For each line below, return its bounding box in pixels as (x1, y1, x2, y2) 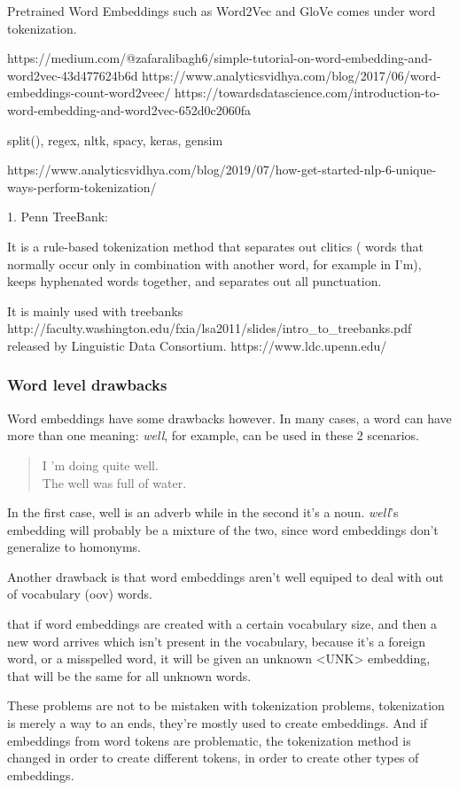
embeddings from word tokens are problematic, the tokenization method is (7, 731, 411, 749)
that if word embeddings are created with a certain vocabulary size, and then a (7, 615, 437, 633)
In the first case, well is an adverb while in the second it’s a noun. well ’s (7, 503, 399, 522)
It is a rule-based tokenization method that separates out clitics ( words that (7, 236, 424, 255)
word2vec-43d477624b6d (7, 66, 138, 84)
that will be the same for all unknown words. (7, 666, 252, 685)
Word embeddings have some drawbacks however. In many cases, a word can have (7, 408, 452, 427)
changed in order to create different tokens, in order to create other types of (7, 748, 419, 767)
